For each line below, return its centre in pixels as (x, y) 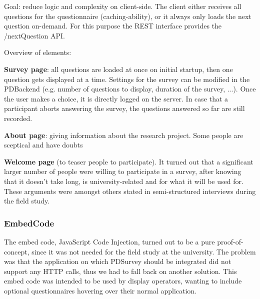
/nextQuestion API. (35, 35)
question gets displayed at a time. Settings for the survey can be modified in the (127, 79)
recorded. (18, 118)
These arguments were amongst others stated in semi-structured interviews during (130, 191)
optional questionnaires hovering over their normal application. (100, 290)
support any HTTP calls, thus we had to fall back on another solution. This (120, 271)
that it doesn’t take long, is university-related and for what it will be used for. (124, 181)
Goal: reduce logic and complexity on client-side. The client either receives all (123, 6)
